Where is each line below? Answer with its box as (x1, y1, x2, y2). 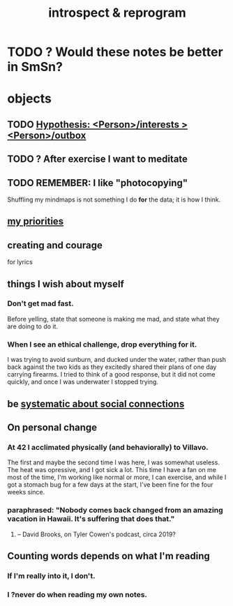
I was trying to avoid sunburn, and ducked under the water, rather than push (7, 356, 227, 364)
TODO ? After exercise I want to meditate (7, 153, 188, 165)
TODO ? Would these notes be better (7, 44, 223, 60)
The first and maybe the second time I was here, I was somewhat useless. (7, 458, 220, 467)
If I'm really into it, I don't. (7, 570, 96, 580)
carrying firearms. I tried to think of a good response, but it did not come (7, 370, 216, 379)
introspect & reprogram (48, 5, 186, 21)
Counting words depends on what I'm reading (7, 550, 211, 562)
